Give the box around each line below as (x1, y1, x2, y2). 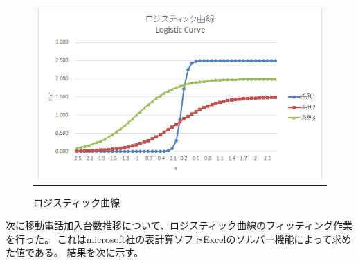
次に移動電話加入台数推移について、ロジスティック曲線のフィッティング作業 (6, 218, 352, 233)
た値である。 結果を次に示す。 (6, 245, 144, 260)
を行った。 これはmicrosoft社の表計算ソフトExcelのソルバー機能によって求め (6, 231, 352, 246)
